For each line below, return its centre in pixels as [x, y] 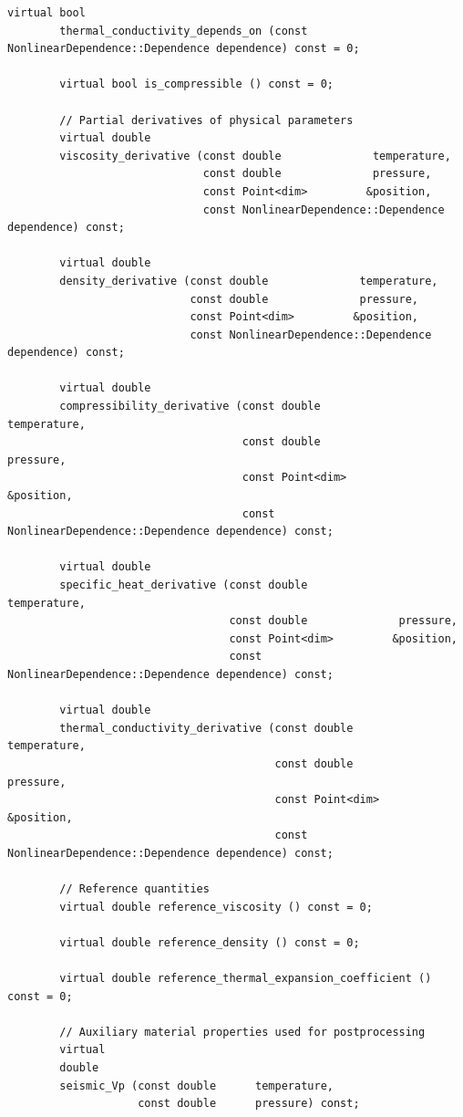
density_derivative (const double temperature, [249, 281]
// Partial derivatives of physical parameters [206, 120]
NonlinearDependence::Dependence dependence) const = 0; [184, 49]
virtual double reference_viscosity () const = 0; [216, 907]
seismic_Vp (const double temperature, [196, 1086]
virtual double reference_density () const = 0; [210, 942]
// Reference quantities [134, 889]
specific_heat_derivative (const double [184, 585]
